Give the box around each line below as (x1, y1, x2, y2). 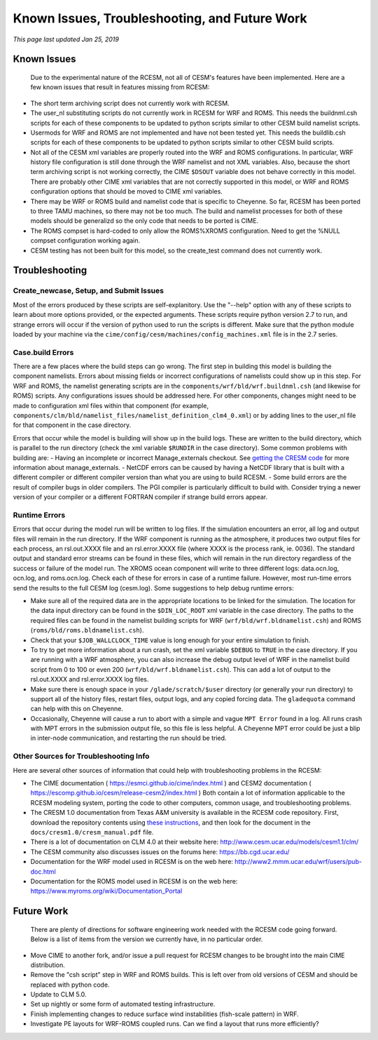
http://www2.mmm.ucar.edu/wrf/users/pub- (234, 858, 362, 866)
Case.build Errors (13, 347, 74, 357)
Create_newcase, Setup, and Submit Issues (13, 286, 164, 296)
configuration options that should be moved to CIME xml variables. (30, 187, 223, 196)
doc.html (30, 867, 56, 876)
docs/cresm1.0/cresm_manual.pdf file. (30, 828, 154, 836)
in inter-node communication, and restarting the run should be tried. (30, 734, 227, 743)
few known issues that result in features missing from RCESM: (30, 83, 210, 91)
